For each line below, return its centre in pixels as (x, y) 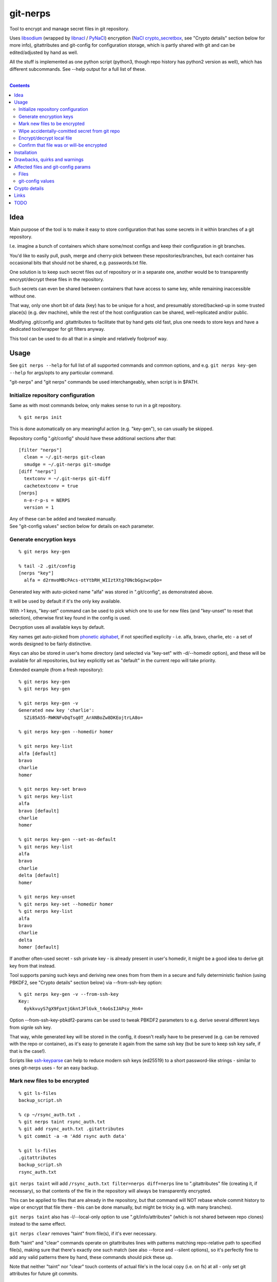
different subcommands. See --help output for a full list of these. (78, 69)
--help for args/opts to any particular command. (62, 372)
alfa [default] (38, 753)
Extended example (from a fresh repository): (56, 670)
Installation (26, 152)
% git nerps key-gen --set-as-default (67, 839)
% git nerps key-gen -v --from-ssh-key (69, 994)
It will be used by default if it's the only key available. (65, 601)
